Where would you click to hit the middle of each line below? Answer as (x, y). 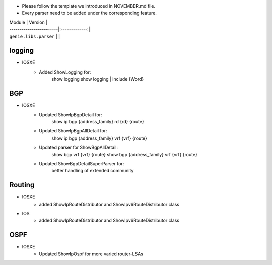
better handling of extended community (93, 171)
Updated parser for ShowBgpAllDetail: (79, 147)
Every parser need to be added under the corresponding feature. (89, 13)
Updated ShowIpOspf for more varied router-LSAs (91, 254)
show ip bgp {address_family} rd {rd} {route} (98, 121)
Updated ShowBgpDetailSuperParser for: (82, 163)
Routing (22, 185)
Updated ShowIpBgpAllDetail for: (73, 131)
